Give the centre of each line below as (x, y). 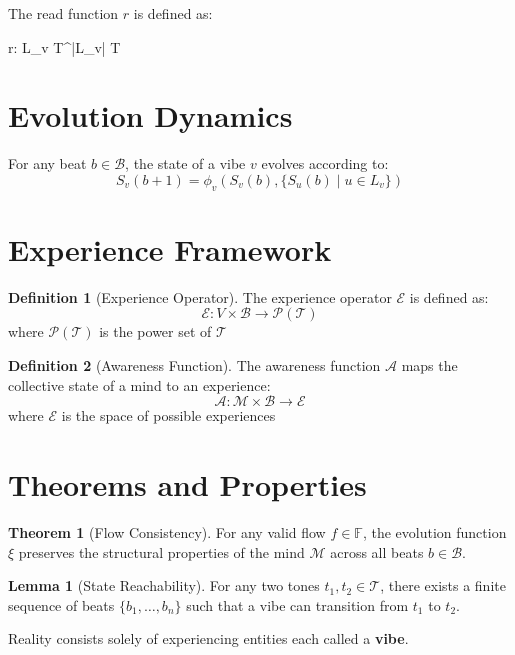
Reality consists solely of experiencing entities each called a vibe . (208, 638)
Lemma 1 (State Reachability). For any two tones (164, 585)
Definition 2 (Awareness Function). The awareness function (194, 365)
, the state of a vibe (185, 163)
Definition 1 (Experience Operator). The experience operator (200, 296)
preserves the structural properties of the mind (161, 551)
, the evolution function (434, 531)
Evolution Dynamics (150, 115)
